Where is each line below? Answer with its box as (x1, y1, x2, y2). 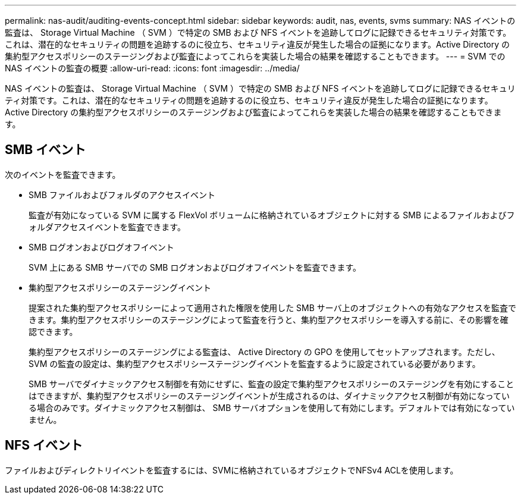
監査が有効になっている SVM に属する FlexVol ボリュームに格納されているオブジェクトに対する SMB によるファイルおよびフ (29, 209, 515, 220)
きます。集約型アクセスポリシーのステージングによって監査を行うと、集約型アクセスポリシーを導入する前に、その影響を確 (29, 314, 509, 325)
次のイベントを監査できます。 (5, 169, 121, 180)
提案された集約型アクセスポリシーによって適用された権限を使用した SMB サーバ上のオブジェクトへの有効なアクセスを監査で (29, 302, 517, 313)
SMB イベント (5, 142, 86, 158)
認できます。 (29, 326, 78, 337)
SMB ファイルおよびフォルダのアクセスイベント (29, 189, 216, 200)
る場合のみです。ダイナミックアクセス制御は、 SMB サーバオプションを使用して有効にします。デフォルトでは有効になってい (29, 402, 515, 413)
